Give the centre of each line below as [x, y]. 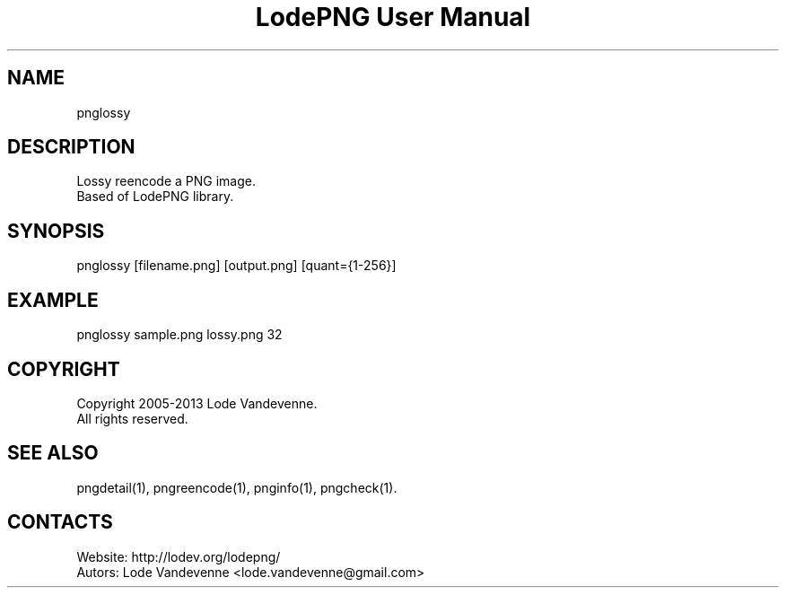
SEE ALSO [53, 453]
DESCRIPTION [71, 147]
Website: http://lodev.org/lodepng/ [179, 556]
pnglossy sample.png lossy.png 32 [179, 335]
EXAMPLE [53, 300]
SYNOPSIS [56, 231]
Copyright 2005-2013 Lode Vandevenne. [197, 403]
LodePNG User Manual [393, 17]
